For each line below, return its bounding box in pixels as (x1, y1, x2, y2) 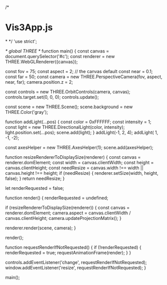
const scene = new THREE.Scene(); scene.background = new (5, 104, 133, 110)
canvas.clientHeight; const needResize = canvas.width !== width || (5, 165, 144, 171)
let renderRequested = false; (5, 185, 64, 191)
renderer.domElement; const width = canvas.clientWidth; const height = (5, 159, 154, 165)
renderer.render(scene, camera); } (5, 225, 76, 231)
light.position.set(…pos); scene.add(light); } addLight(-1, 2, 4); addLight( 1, (5, 129, 158, 135)
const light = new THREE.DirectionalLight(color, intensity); (5, 124, 125, 130)
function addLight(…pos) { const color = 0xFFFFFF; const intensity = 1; (5, 119, 151, 125)
